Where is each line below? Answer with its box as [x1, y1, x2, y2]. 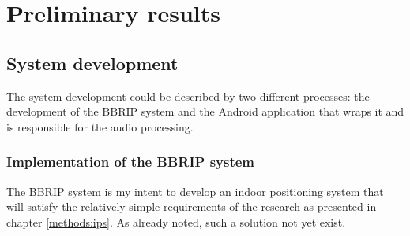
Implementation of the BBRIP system [6, 152, 255, 171]
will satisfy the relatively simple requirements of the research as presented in [6, 198, 377, 215]
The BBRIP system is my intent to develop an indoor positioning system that [6, 183, 384, 199]
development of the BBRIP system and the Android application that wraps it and [6, 103, 404, 120]
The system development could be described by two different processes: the [6, 87, 370, 104]
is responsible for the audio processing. [6, 118, 194, 135]
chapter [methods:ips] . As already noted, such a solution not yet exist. [6, 213, 346, 230]
